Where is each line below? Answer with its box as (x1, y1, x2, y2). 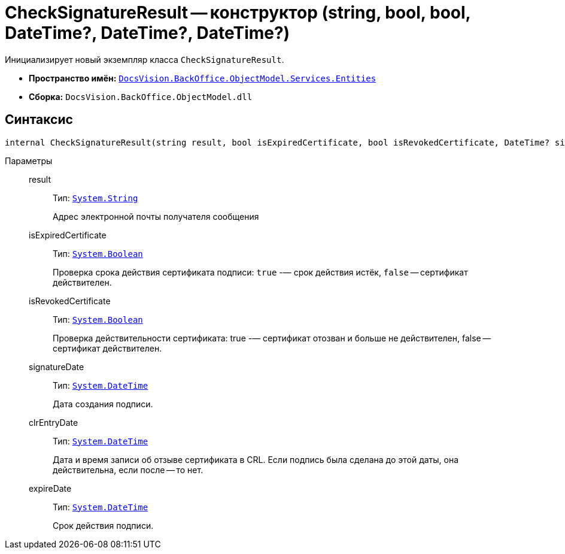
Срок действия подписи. (53, 520, 154, 531)
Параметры (5, 155, 53, 166)
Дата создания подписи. (53, 398, 153, 409)
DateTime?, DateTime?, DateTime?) (5, 23, 290, 43)
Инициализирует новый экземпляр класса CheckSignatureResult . (5, 54, 284, 65)
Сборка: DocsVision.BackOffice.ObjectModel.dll (29, 91, 253, 102)
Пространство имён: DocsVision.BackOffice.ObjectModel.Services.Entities (29, 72, 376, 83)
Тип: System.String (53, 192, 138, 203)
